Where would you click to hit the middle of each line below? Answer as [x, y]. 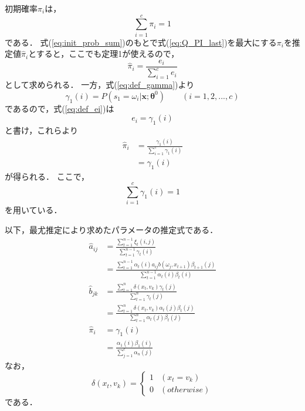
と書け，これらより [42, 130]
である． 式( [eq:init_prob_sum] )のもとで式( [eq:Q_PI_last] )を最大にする [141, 42]
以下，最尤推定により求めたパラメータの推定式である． [111, 230]
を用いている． [33, 210]
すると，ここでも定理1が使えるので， [108, 54]
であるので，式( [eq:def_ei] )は [60, 108]
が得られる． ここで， [47, 176]
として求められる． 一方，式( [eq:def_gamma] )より [100, 85]
